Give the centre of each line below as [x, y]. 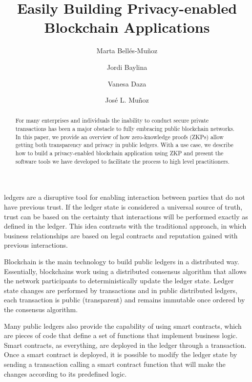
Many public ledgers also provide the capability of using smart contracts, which [123, 326]
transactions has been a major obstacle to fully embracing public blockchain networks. [125, 129]
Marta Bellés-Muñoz [127, 51]
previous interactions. [36, 245]
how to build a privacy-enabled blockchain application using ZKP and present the [119, 153]
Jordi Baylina [127, 67]
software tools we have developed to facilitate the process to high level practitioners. [122, 161]
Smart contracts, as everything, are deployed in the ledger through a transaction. [125, 345]
